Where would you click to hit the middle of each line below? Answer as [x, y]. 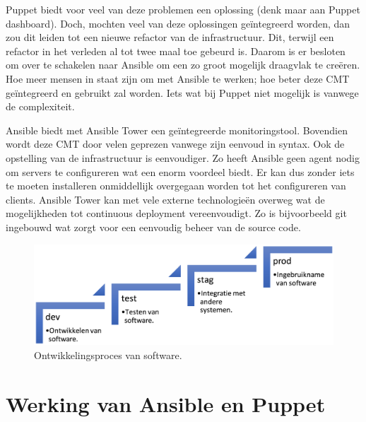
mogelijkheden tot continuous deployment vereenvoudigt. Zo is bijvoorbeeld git [176, 213]
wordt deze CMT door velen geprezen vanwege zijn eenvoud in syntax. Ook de [175, 144]
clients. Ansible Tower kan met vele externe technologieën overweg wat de [165, 199]
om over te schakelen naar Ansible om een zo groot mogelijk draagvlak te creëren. [183, 65]
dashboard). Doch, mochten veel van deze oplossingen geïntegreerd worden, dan [178, 23]
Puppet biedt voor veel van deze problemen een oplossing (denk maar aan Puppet [183, 9]
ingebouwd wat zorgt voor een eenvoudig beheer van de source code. [153, 227]
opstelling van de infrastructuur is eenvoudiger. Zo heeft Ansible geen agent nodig [183, 157]
